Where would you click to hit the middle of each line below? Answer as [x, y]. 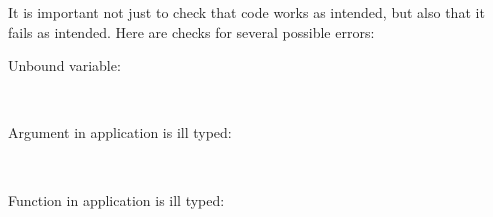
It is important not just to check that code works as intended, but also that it [246, 12]
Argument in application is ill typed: [120, 132]
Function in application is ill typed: [116, 199]
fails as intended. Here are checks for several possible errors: [191, 31]
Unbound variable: [64, 65]
